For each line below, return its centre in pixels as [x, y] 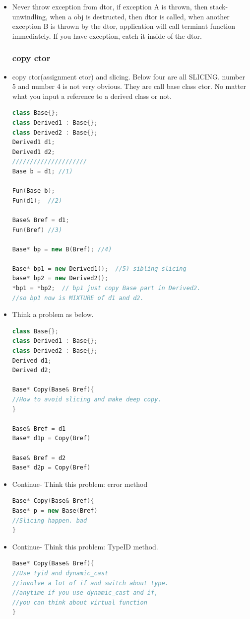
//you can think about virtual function [80, 602]
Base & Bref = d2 [39, 458]
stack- [219, 6]
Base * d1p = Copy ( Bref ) [51, 438]
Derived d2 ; [32, 370]
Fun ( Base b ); [33, 191]
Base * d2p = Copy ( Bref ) [51, 468]
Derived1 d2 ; [33, 152]
